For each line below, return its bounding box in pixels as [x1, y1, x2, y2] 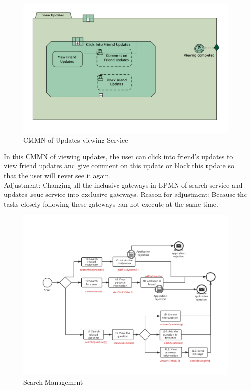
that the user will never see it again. [4, 170, 111, 180]
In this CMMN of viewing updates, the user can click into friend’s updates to [4, 151, 233, 161]
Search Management [23, 376, 83, 387]
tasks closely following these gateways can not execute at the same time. [4, 198, 218, 209]
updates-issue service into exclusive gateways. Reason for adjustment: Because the [4, 189, 247, 199]
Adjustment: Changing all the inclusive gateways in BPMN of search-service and [4, 179, 243, 190]
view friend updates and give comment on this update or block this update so [4, 161, 235, 171]
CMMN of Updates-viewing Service [23, 135, 128, 145]
